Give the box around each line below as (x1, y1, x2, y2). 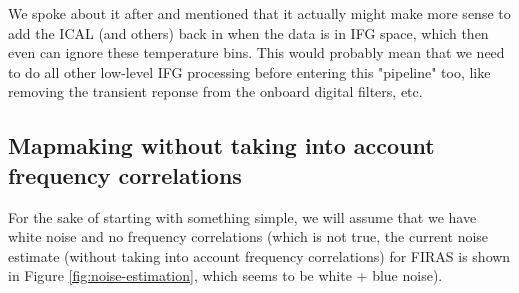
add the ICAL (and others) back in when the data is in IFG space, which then (8, 22, 489, 43)
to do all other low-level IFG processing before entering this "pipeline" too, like (8, 61, 491, 82)
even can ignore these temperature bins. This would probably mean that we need (8, 42, 505, 63)
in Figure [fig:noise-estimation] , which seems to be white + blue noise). (8, 265, 443, 286)
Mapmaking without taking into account (8, 130, 435, 161)
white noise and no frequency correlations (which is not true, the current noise (8, 226, 489, 247)
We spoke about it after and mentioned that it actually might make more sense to (8, 3, 511, 23)
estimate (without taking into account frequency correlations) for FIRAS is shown (8, 245, 511, 266)
